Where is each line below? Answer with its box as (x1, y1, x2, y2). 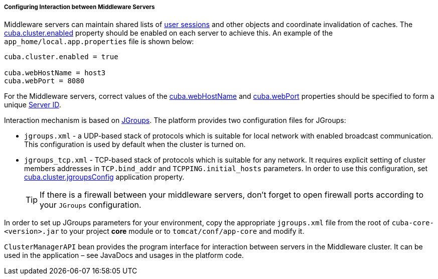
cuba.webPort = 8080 (4, 77, 85, 85)
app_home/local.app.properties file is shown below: (4, 37, 194, 46)
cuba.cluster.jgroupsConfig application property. (24, 173, 185, 182)
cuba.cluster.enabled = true (4, 53, 118, 61)
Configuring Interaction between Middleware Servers (4, 4, 155, 11)
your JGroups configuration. (40, 200, 141, 210)
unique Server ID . (4, 100, 61, 109)
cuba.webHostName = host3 (4, 69, 106, 77)
